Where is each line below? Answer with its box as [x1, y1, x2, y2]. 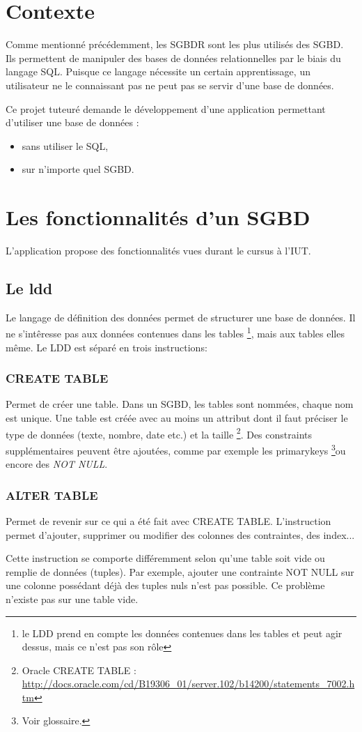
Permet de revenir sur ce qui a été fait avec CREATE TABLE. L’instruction [6, 513, 331, 528]
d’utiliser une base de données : [6, 115, 139, 130]
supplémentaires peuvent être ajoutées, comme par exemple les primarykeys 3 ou [6, 441, 346, 457]
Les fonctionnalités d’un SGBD [6, 203, 310, 231]
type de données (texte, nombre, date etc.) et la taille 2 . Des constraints [6, 425, 313, 441]
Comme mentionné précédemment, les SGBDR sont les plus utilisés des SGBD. [6, 37, 344, 52]
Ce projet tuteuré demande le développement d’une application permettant [6, 101, 326, 116]
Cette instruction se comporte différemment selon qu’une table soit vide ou [6, 551, 325, 565]
